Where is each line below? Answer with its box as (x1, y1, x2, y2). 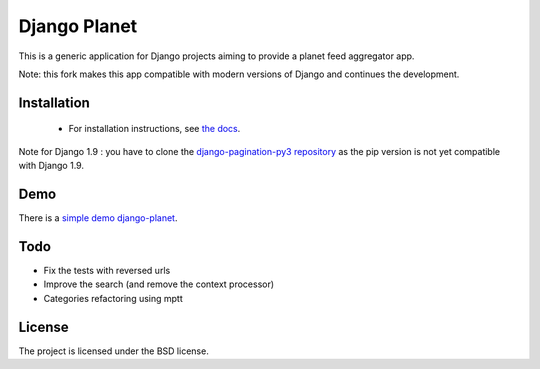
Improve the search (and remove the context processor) (43, 278, 275, 290)
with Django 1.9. (18, 160, 85, 172)
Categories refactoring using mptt (43, 292, 184, 304)
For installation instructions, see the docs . (68, 123, 241, 135)
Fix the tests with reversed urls (43, 264, 171, 276)
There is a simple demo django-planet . (18, 212, 178, 224)
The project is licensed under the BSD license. (18, 345, 209, 357)
